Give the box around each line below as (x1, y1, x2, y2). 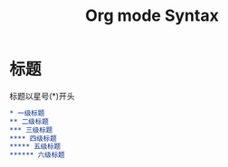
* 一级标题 (9, 108, 45, 117)
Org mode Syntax (85, 5, 219, 26)
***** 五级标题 (9, 142, 62, 152)
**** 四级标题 (9, 134, 57, 143)
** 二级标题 (9, 116, 50, 126)
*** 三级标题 (9, 125, 53, 135)
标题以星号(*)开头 (9, 90, 75, 101)
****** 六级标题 (9, 151, 65, 160)
